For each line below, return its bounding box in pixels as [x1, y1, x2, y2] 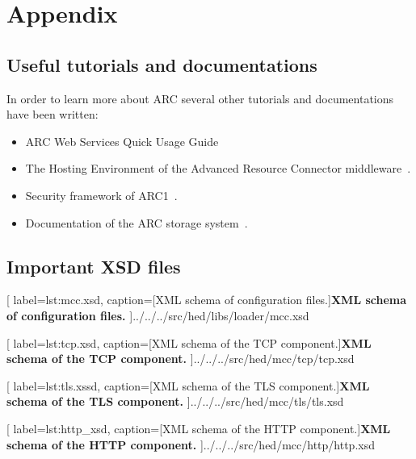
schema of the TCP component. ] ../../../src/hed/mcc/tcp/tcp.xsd [6, 350, 355, 367]
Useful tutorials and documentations [6, 52, 317, 77]
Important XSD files [6, 253, 181, 278]
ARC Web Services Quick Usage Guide [25, 132, 219, 149]
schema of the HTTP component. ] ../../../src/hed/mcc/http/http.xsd [6, 436, 375, 453]
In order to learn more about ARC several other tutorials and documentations [6, 90, 394, 106]
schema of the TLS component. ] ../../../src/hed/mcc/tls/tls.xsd [6, 393, 344, 410]
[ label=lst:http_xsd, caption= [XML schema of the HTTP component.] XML [6, 419, 391, 436]
